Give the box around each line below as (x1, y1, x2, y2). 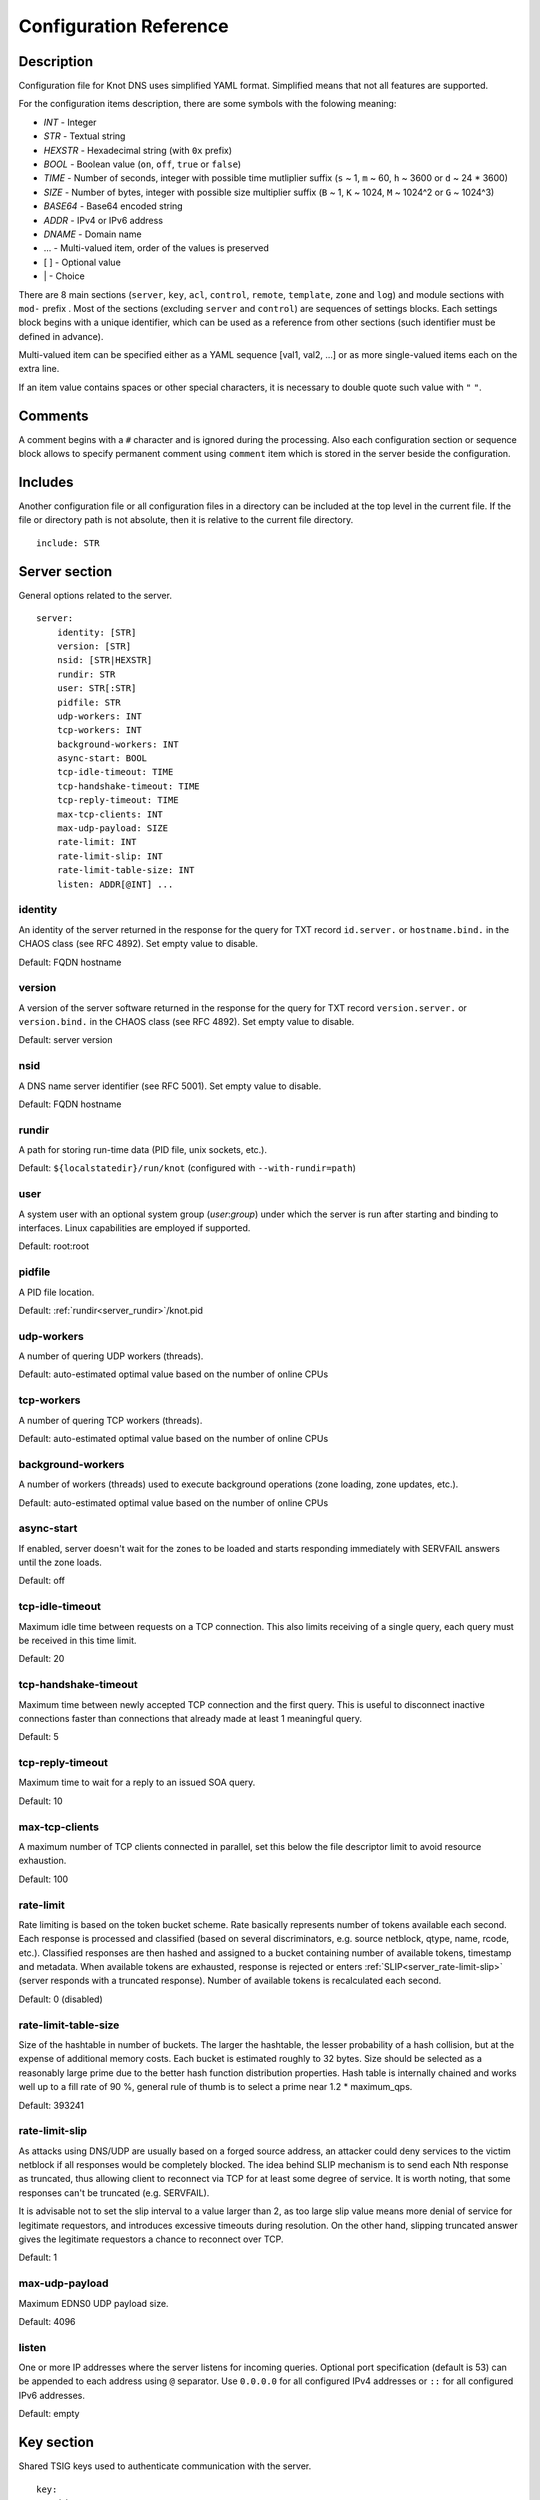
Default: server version (18, 1034, 113, 1046)
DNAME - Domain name (43, 228, 142, 240)
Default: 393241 (18, 2099, 85, 2111)
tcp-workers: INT (56, 725, 142, 736)
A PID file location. (18, 1286, 95, 1298)
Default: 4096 (18, 2315, 76, 2327)
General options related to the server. (18, 589, 172, 601)
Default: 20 (18, 1653, 65, 1665)
